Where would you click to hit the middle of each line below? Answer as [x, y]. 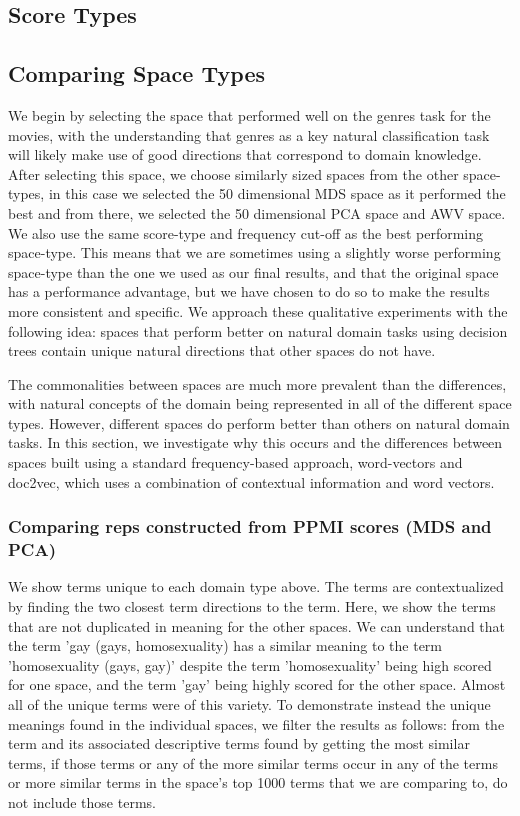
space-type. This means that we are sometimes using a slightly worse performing [254, 252]
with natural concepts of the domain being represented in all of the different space [260, 403]
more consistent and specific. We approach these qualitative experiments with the [258, 310]
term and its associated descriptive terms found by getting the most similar [239, 743]
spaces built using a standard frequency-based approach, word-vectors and [235, 462]
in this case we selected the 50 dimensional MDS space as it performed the [277, 193]
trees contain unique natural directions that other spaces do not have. [222, 350]
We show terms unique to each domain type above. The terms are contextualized [256, 586]
